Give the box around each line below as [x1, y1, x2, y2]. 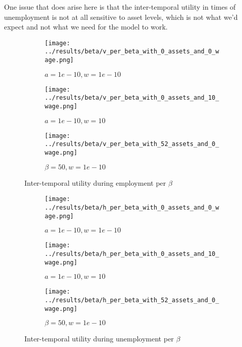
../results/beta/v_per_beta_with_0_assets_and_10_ [45, 94, 219, 102]
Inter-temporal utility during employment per [24, 177, 166, 188]
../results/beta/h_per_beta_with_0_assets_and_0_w [45, 204, 219, 211]
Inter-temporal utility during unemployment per [24, 333, 174, 344]
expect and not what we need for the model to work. [4, 21, 168, 32]
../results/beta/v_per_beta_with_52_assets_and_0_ [45, 140, 219, 148]
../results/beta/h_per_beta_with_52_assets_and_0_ [45, 296, 219, 304]
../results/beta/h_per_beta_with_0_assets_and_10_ [45, 250, 219, 257]
